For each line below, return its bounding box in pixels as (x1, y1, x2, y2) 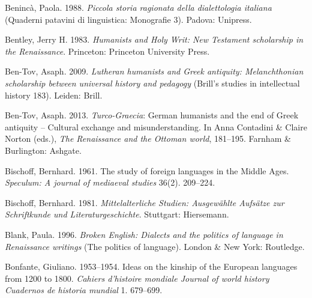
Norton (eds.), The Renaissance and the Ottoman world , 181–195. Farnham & (5, 132, 291, 145)
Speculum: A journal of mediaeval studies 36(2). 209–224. (5, 176, 215, 189)
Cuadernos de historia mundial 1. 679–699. (5, 284, 163, 296)
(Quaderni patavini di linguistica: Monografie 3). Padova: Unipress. (5, 13, 252, 25)
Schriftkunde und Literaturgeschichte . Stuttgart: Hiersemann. (5, 208, 229, 220)
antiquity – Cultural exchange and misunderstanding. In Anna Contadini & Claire (5, 120, 307, 133)
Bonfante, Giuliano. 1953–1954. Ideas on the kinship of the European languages (5, 260, 298, 273)
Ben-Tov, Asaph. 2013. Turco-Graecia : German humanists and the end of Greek (5, 109, 299, 121)
